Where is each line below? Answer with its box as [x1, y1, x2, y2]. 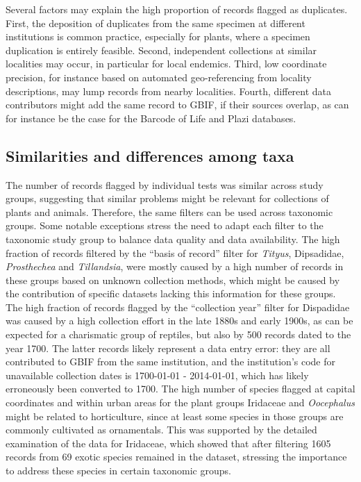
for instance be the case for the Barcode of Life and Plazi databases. [6, 110, 296, 125]
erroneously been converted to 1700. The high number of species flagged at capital [6, 381, 355, 396]
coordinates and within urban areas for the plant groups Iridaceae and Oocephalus [6, 395, 355, 410]
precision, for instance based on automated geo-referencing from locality [6, 69, 312, 84]
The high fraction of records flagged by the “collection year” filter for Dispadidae [6, 299, 350, 314]
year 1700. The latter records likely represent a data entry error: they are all [6, 340, 330, 355]
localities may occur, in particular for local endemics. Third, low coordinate [6, 56, 327, 71]
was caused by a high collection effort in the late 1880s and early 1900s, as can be [6, 313, 353, 328]
